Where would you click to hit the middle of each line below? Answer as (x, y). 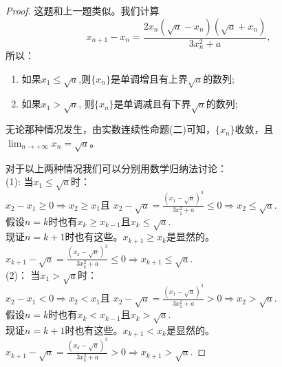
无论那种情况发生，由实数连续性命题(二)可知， (110, 129)
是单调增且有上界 (149, 78)
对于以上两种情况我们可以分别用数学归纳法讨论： (116, 168)
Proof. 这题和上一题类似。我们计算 (83, 10)
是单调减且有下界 (152, 104)
